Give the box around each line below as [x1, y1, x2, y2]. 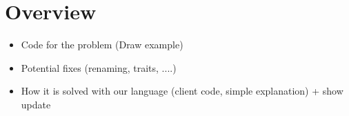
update [21, 97, 51, 111]
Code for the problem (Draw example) [21, 37, 183, 52]
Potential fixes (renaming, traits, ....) [21, 60, 177, 75]
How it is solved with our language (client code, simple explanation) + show [21, 84, 343, 98]
